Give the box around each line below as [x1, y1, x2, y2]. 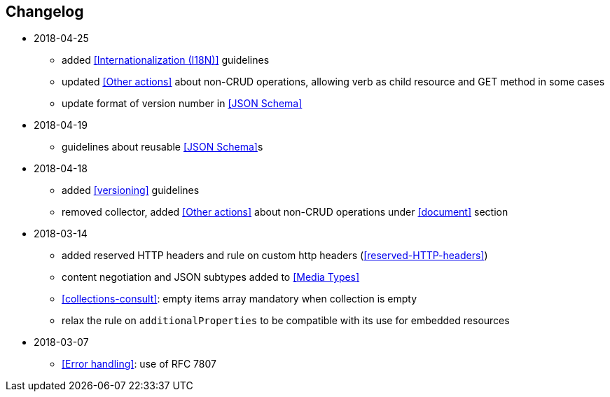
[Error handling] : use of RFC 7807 [62, 358, 216, 370]
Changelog [6, 3, 84, 20]
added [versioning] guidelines [62, 184, 200, 197]
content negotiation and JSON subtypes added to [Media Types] [62, 271, 360, 284]
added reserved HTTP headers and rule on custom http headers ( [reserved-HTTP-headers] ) [62, 249, 488, 262]
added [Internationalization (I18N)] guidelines [62, 54, 270, 67]
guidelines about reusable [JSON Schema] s [62, 141, 263, 153]
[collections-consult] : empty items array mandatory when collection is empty [62, 293, 417, 305]
